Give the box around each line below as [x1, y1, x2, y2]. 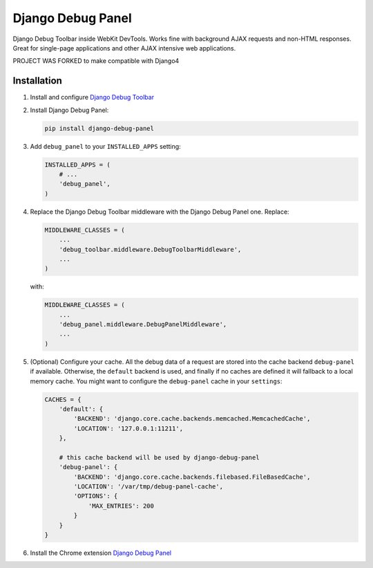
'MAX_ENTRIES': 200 [88, 502, 155, 510]
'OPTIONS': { [73, 492, 118, 500]
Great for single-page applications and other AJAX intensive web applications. [12, 44, 236, 52]
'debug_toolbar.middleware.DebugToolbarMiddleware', [59, 246, 242, 253]
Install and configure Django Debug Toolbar [30, 93, 155, 102]
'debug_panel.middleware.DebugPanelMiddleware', [59, 320, 227, 329]
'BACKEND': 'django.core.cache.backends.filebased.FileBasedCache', [73, 473, 311, 481]
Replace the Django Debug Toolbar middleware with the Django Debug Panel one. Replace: [30, 208, 289, 216]
